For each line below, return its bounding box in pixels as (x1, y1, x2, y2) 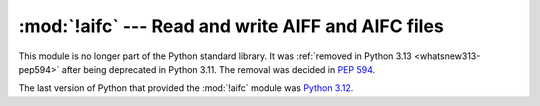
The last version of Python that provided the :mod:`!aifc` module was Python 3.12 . (18, 82, 354, 94)
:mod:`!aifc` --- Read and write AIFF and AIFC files (18, 15, 444, 37)
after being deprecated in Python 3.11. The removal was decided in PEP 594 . (61, 63, 376, 75)
